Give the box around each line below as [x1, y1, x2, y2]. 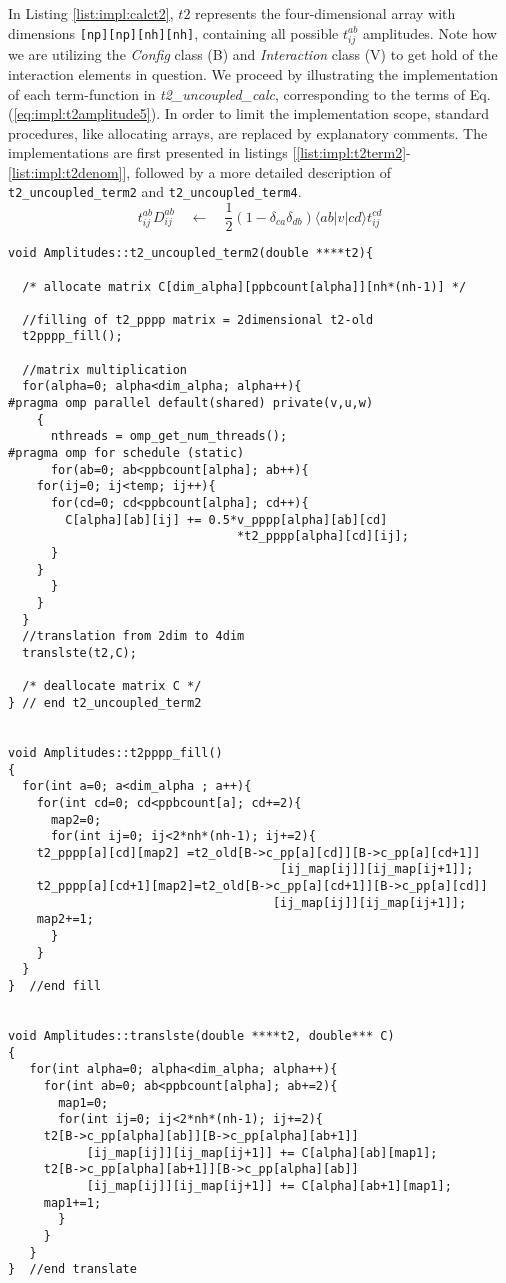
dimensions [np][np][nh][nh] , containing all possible [8, 22, 339, 43]
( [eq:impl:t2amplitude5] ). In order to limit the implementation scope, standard [8, 103, 489, 124]
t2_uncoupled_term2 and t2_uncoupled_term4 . [8, 181, 302, 202]
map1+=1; [43, 1195, 102, 1210]
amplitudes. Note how [362, 22, 497, 43]
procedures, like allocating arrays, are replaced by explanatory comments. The [8, 122, 488, 143]
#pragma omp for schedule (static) [8, 446, 245, 461]
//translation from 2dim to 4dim [22, 629, 245, 644]
